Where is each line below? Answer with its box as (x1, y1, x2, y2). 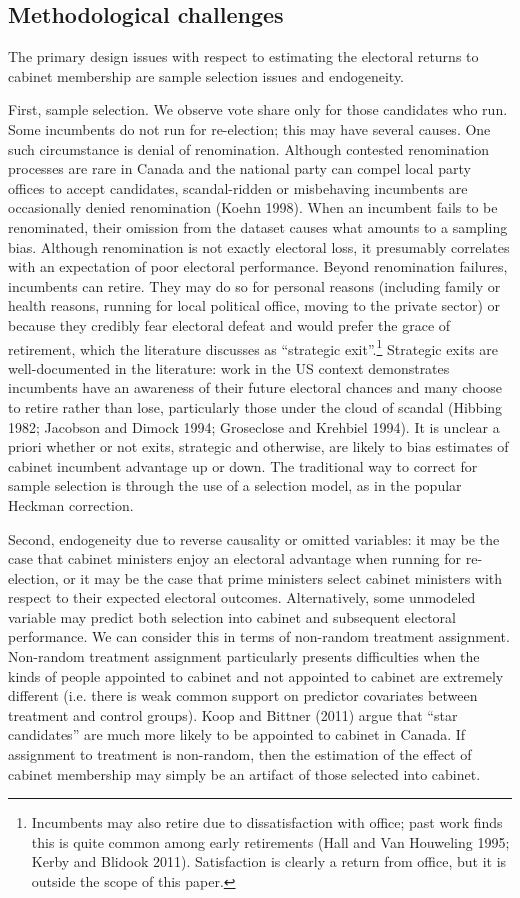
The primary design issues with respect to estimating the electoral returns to (8, 46, 479, 67)
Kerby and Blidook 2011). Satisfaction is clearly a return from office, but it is (31, 851, 507, 872)
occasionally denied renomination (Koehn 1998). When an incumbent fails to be (8, 197, 498, 218)
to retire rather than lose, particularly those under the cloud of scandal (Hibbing (8, 396, 503, 417)
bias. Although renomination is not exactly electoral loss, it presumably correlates (8, 236, 510, 257)
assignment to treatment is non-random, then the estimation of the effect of (8, 744, 472, 765)
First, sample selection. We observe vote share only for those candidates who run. (8, 99, 508, 120)
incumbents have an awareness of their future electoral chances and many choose (8, 377, 502, 398)
